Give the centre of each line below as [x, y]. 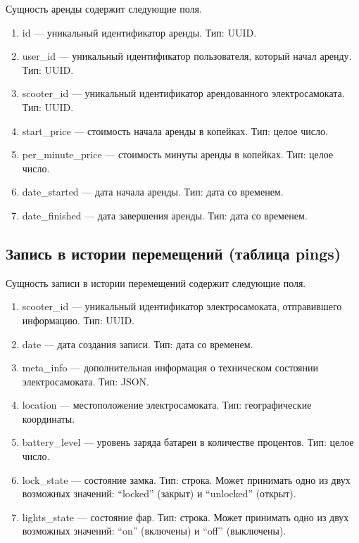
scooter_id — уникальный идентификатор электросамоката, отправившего [182, 306]
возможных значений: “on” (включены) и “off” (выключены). [154, 531]
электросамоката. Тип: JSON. [86, 381]
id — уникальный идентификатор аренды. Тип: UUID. [139, 32]
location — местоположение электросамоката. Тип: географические [167, 405]
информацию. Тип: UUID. [78, 320]
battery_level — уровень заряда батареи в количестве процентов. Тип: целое [188, 442]
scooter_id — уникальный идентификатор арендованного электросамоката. [183, 93]
